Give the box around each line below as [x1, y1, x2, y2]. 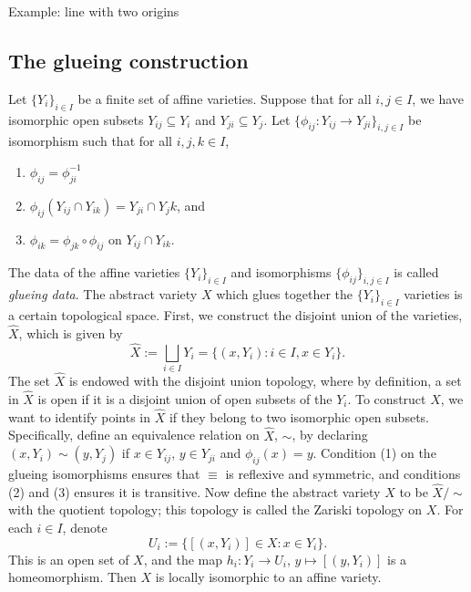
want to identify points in [8, 407, 151, 426]
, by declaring [292, 425, 368, 444]
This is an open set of [8, 549, 129, 568]
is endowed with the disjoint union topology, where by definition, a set [68, 371, 462, 390]
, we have [412, 88, 465, 108]
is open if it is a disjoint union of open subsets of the [37, 389, 333, 408]
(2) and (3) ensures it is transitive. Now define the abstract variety [8, 482, 381, 501]
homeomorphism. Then [8, 567, 137, 587]
